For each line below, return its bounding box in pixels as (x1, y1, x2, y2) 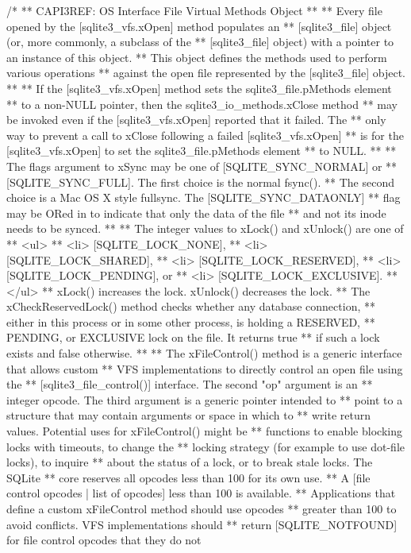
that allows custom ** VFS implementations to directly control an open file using (6, 360, 403, 377)
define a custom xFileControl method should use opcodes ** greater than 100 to (6, 501, 397, 516)
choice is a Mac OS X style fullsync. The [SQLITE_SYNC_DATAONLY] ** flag (6, 189, 401, 206)
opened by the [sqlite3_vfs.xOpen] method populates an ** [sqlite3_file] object (6, 17, 392, 34)
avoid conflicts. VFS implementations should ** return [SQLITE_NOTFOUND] (6, 516, 398, 532)
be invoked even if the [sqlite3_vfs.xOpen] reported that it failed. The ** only (6, 111, 386, 128)
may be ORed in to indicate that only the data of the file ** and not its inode (6, 204, 386, 221)
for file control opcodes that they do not (6, 532, 202, 548)
